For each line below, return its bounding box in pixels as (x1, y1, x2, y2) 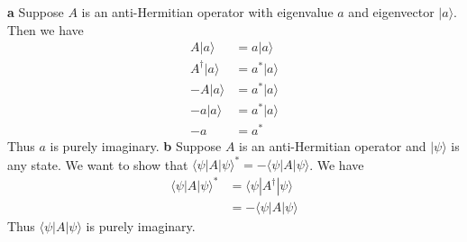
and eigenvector (348, 3, 435, 21)
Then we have (7, 20, 84, 39)
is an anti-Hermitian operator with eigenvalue (81, 3, 334, 21)
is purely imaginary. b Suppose (50, 137, 222, 156)
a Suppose (7, 3, 64, 21)
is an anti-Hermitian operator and (239, 137, 426, 156)
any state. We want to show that (7, 155, 188, 174)
